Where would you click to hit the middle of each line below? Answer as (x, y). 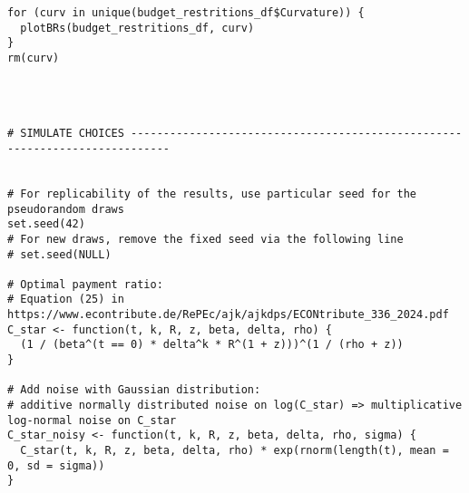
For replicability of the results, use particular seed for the (219, 193)
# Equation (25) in (66, 300)
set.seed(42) (46, 224)
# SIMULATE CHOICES (66, 134)
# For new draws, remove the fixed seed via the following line (205, 239)
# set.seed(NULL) (59, 254)
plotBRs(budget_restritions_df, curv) (137, 28)
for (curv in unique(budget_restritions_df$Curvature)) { (186, 13)
